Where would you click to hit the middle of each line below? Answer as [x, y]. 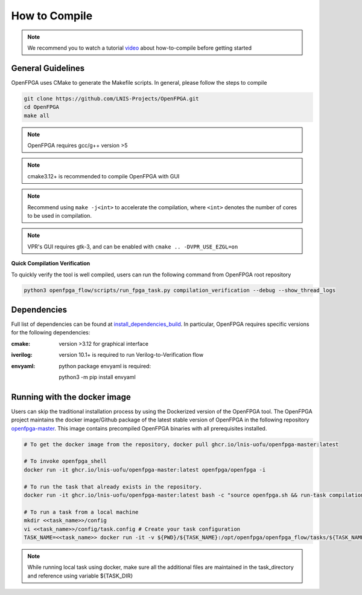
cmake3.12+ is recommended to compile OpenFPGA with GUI [103, 176]
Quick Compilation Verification [51, 264]
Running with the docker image [71, 397]
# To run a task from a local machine [81, 512]
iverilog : [22, 355]
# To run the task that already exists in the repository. [113, 486]
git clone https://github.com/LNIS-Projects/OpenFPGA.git [111, 99]
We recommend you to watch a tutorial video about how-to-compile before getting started [140, 48]
